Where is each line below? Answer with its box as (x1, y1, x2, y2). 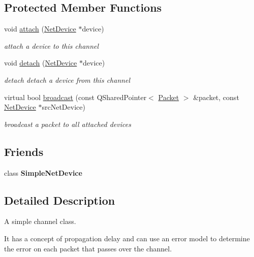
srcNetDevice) (42, 102, 85, 112)
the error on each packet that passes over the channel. (4, 243, 172, 253)
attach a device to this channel (4, 40, 99, 51)
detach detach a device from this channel (4, 74, 131, 85)
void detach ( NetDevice (4, 57, 77, 68)
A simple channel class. (4, 216, 76, 227)
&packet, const (193, 91, 239, 102)
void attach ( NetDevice (4, 23, 76, 34)
